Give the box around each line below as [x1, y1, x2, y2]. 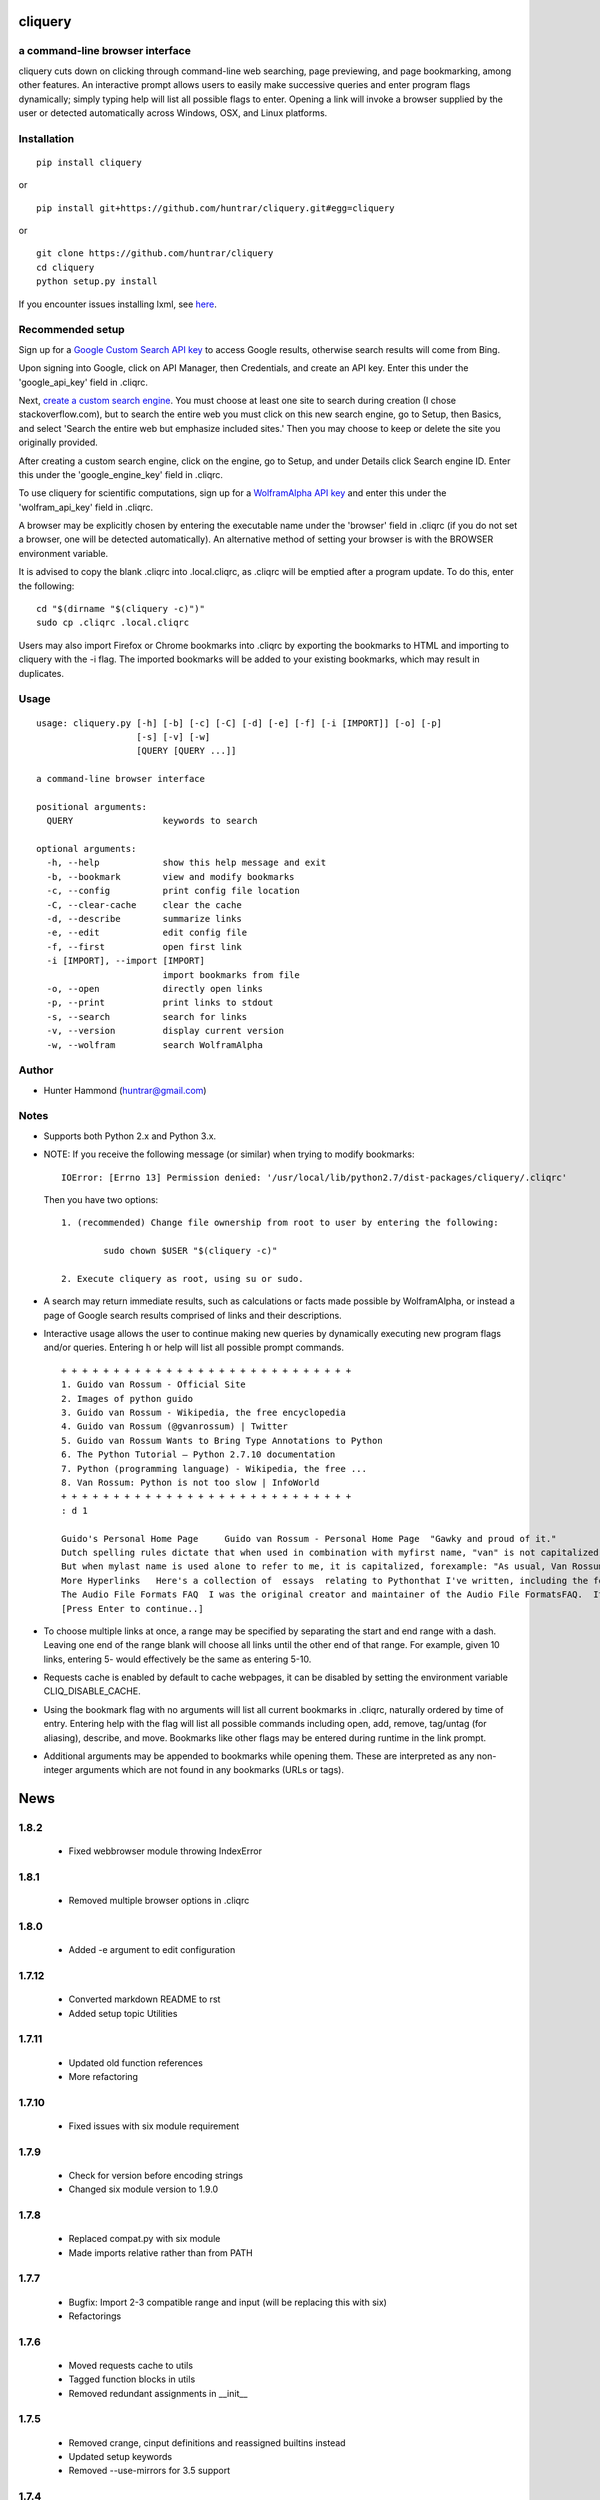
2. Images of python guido [61, 1393, 194, 1404]
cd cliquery [36, 261, 95, 273]
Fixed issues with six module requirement [68, 2120, 240, 2132]
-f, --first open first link [46, 941, 242, 952]
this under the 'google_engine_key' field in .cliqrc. [18, 468, 224, 480]
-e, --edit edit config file [46, 927, 248, 939]
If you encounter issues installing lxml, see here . [18, 298, 217, 310]
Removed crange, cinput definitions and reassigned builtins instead [68, 2436, 346, 2449]
